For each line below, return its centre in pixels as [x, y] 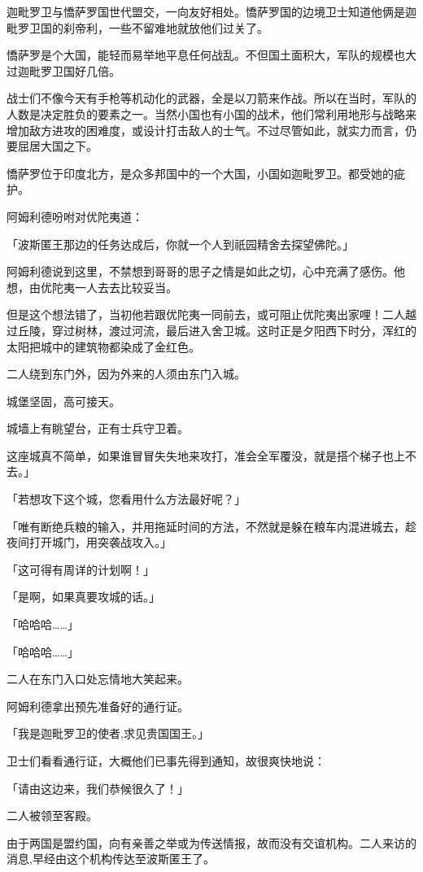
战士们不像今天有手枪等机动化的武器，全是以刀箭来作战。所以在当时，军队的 [211, 98]
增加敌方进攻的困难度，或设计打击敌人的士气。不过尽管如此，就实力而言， [206, 130]
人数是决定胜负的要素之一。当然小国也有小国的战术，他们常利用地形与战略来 [211, 113]
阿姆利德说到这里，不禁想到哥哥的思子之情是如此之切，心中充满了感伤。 [200, 271]
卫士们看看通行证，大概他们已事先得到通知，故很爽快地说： [166, 761]
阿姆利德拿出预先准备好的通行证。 [98, 706]
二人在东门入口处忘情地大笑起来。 [98, 679]
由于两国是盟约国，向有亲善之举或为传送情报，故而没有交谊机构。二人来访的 [211, 842]
